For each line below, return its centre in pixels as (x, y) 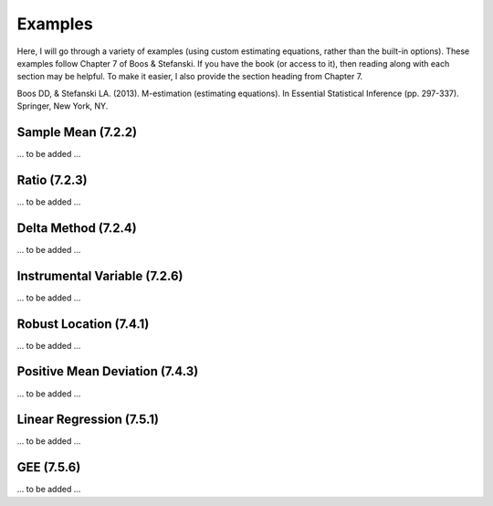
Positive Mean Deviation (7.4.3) (108, 371)
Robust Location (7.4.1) (83, 324)
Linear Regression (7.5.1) (88, 420)
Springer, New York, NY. (63, 106)
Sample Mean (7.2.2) (77, 132)
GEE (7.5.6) (49, 467)
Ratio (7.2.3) (52, 179)
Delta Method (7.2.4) (77, 228)
